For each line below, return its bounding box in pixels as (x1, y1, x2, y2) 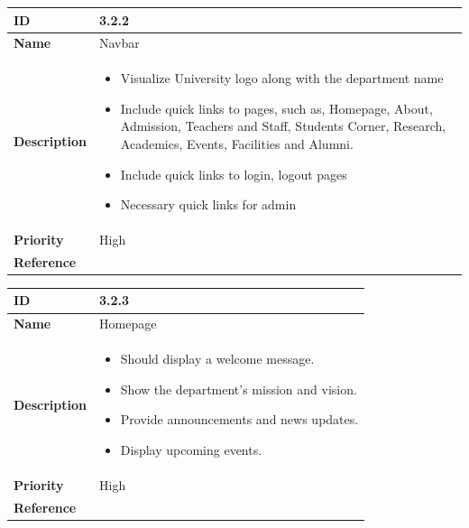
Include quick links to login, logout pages (120, 164, 347, 183)
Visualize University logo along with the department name (120, 69, 444, 88)
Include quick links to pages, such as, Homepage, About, (120, 98, 433, 117)
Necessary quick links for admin (120, 195, 297, 214)
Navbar (99, 33, 140, 52)
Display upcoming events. (120, 440, 262, 459)
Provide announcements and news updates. (120, 410, 359, 429)
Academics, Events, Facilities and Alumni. (120, 134, 354, 153)
